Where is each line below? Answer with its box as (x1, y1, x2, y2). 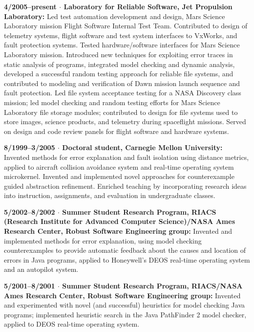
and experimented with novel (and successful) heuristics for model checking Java (4, 300, 245, 310)
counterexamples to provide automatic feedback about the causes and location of (4, 245, 246, 255)
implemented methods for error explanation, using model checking (4, 235, 202, 245)
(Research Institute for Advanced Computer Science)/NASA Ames (4, 216, 235, 226)
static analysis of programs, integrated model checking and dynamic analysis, (4, 59, 235, 69)
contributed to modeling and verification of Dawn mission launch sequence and (4, 78, 240, 88)
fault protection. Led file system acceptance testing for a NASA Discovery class (4, 88, 241, 98)
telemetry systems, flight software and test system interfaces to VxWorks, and (4, 30, 237, 40)
